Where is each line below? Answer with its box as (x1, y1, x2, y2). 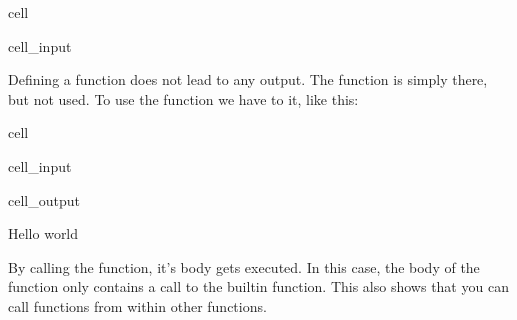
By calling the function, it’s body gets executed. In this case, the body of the (8, 256, 480, 277)
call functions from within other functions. (8, 295, 267, 316)
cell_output (8, 189, 80, 210)
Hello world (8, 223, 79, 244)
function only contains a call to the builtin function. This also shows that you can (8, 276, 509, 297)
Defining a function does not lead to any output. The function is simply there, (8, 69, 488, 90)
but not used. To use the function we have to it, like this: (8, 88, 359, 109)
